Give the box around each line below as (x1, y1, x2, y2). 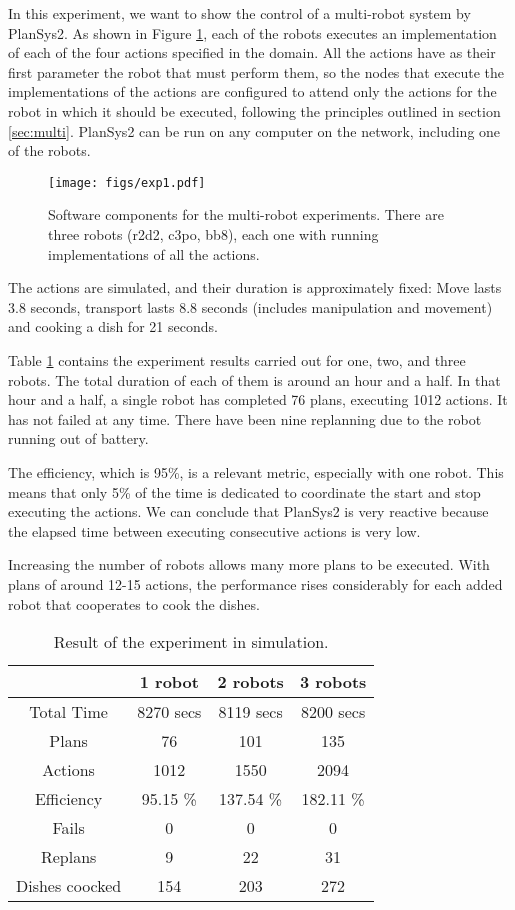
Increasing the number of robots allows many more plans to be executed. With (8, 554, 490, 575)
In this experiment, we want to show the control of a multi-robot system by (8, 3, 471, 23)
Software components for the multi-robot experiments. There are (48, 204, 444, 225)
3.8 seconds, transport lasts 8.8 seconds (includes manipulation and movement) (8, 296, 493, 317)
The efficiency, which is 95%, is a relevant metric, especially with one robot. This (8, 461, 504, 482)
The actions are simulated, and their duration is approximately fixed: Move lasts (8, 277, 502, 298)
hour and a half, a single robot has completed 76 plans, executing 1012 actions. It (8, 389, 508, 410)
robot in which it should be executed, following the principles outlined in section (8, 100, 501, 121)
